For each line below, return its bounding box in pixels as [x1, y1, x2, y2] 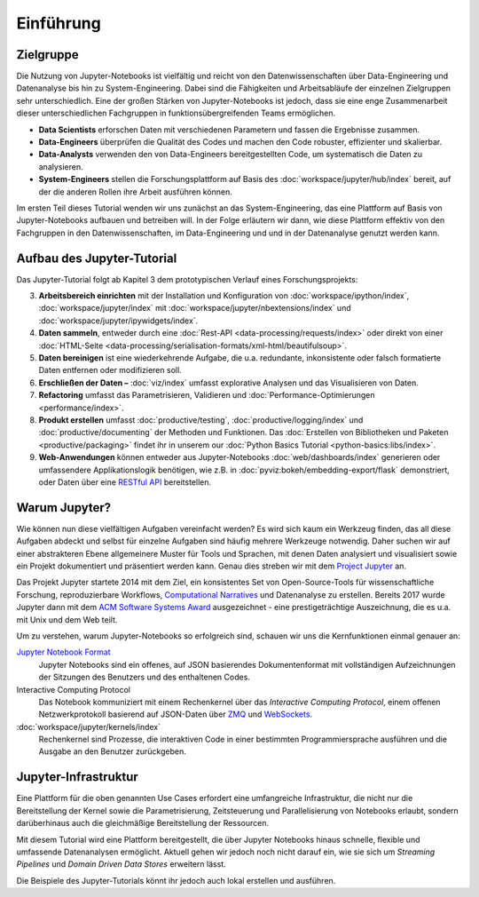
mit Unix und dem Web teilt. [16, 614, 118, 625]
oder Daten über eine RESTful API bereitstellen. [38, 476, 212, 488]
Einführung [16, 13, 101, 33]
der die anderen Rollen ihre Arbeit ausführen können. [38, 187, 232, 197]
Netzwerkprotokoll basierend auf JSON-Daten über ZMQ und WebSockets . [38, 709, 313, 719]
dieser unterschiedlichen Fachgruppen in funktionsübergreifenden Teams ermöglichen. [16, 107, 336, 119]
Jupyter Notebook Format [16, 647, 111, 657]
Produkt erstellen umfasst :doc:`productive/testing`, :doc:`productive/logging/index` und [38, 414, 364, 425]
